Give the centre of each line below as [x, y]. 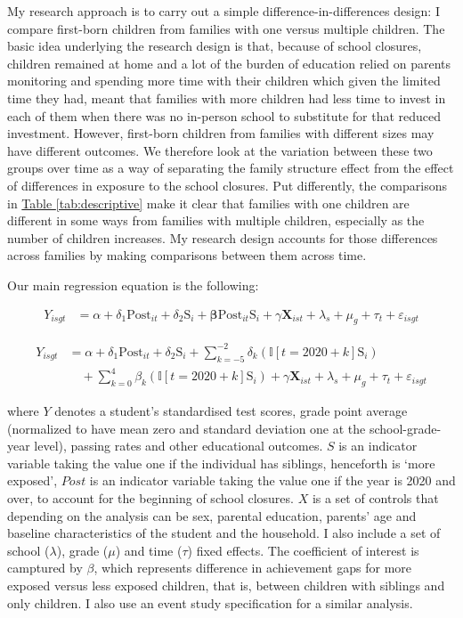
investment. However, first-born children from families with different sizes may [221, 133]
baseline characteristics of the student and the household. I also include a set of [224, 533]
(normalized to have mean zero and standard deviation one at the [187, 428]
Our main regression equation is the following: [133, 285]
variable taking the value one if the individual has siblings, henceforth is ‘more [221, 463]
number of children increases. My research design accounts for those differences [223, 237]
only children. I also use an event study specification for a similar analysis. [210, 602]
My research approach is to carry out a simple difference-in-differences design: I [223, 11]
